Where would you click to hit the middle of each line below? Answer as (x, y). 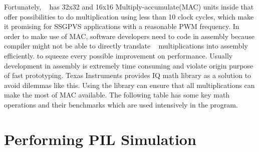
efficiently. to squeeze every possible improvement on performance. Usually (118, 55)
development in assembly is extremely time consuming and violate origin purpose (129, 65)
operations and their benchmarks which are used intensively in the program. (121, 104)
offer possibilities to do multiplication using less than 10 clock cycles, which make (129, 16)
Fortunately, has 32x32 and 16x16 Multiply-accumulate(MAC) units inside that (129, 6)
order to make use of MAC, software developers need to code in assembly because (129, 36)
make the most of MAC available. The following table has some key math (117, 95)
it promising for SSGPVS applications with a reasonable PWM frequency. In (122, 26)
